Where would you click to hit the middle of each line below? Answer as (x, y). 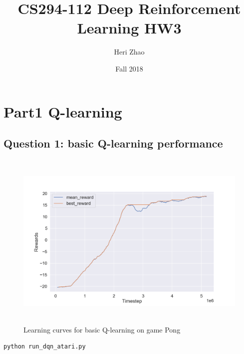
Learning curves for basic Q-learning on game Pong (102, 329)
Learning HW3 (129, 28)
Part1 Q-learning (63, 111)
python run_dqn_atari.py (45, 347)
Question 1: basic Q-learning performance (113, 143)
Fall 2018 (129, 68)
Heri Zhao (129, 52)
